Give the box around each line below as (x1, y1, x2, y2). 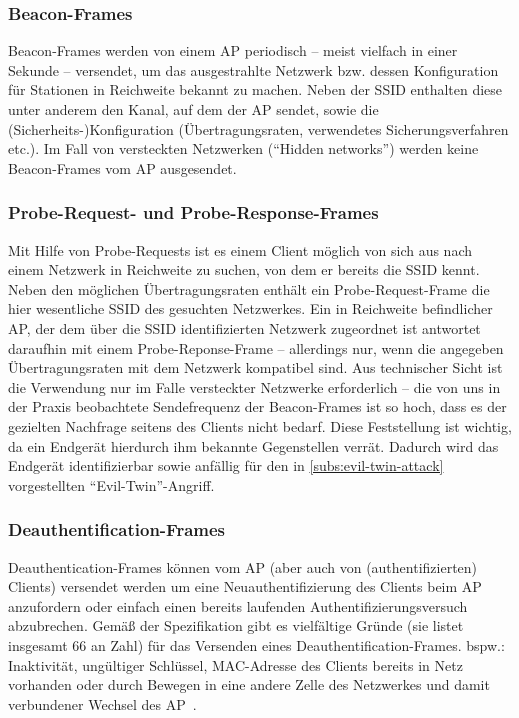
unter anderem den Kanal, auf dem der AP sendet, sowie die (8, 99, 379, 119)
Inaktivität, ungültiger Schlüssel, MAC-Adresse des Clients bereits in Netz (8, 654, 463, 675)
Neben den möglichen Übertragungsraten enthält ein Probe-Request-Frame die (8, 278, 490, 299)
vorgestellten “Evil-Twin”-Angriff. (8, 474, 215, 495)
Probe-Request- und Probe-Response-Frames (8, 200, 379, 225)
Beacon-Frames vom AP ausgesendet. (8, 157, 237, 178)
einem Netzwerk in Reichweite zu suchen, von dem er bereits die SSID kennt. (8, 259, 480, 280)
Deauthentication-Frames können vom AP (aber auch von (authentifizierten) (8, 556, 478, 577)
